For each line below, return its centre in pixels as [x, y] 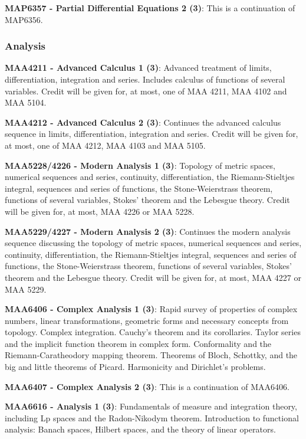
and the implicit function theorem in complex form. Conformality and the [138, 343]
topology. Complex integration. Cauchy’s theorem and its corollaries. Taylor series [153, 332]
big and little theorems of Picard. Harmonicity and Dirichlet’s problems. [135, 367]
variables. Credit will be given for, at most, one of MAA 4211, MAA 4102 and [146, 91]
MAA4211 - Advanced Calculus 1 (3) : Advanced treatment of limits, [138, 68]
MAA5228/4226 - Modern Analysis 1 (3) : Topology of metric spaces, [140, 165]
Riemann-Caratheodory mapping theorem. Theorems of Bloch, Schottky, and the [151, 355]
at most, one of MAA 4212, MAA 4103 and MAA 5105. [105, 145]
